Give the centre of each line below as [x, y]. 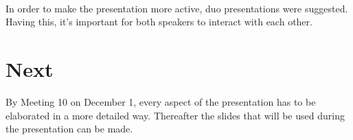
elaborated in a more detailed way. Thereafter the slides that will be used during [175, 115]
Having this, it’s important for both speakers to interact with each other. [159, 22]
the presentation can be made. [69, 129]
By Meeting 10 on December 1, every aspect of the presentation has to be [161, 101]
